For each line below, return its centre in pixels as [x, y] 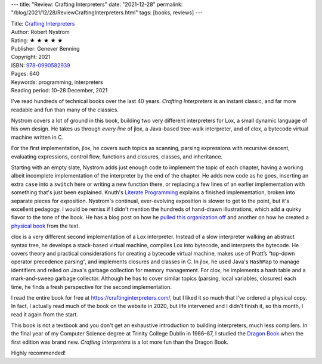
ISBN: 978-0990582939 [41, 65]
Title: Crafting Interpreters [43, 23]
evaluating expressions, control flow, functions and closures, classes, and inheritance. [117, 156]
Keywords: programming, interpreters [57, 82]
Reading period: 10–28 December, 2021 [59, 90]
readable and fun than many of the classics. [65, 110]
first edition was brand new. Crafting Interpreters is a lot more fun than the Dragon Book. [120, 342]
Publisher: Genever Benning [45, 48]
